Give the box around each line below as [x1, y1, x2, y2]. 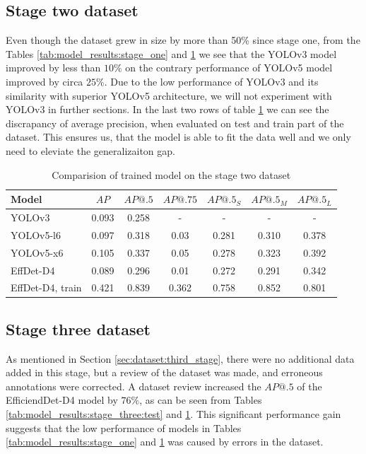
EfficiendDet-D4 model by [6, 392, 118, 407]
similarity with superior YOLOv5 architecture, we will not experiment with [6, 88, 332, 103]
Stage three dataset [6, 318, 150, 339]
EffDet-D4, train [11, 280, 82, 295]
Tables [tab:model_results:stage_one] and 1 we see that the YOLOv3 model [6, 46, 337, 61]
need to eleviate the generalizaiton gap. [6, 143, 175, 158]
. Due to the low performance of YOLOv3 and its [104, 74, 319, 88]
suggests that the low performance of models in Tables [6, 420, 242, 435]
